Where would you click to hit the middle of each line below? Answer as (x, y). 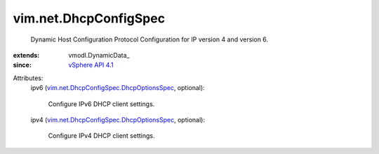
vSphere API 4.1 (91, 65)
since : (22, 65)
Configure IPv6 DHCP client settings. (101, 104)
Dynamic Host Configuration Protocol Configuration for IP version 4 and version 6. (149, 39)
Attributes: (28, 78)
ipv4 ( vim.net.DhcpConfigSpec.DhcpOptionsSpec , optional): (118, 120)
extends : (26, 55)
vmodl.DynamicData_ (99, 55)
